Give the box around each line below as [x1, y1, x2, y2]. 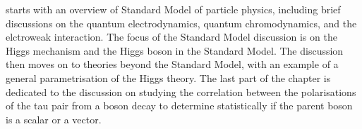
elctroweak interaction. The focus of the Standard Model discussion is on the [6, 29, 337, 44]
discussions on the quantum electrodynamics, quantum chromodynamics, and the [6, 15, 357, 30]
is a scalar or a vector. [6, 111, 102, 126]
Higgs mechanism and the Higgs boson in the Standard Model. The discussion [6, 43, 344, 57]
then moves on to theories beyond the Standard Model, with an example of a [6, 57, 339, 72]
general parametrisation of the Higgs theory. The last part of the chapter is [6, 70, 331, 85]
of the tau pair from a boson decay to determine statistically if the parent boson [6, 98, 353, 113]
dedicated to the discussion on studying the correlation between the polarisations [6, 84, 356, 99]
